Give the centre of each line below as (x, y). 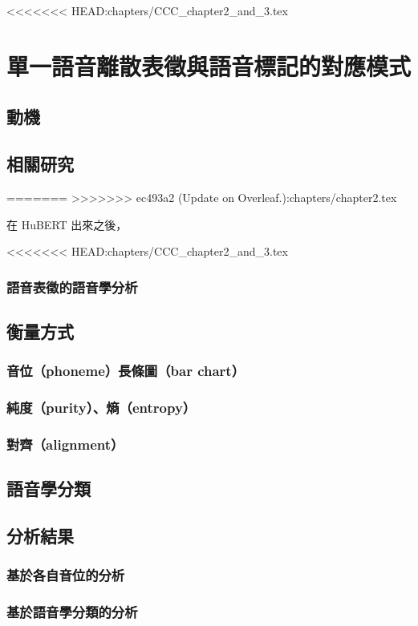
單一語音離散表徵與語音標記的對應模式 (209, 65)
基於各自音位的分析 (66, 575)
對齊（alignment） (65, 444)
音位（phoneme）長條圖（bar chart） (126, 371)
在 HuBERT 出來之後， (67, 224)
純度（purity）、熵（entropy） (101, 408)
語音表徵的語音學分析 (72, 287)
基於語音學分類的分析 (72, 612)
